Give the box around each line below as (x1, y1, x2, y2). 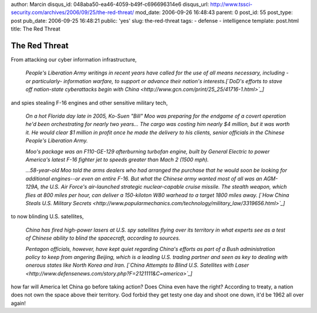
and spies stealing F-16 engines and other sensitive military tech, (11, 99, 168, 106)
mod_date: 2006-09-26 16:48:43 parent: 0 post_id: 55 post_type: (135, 9, 293, 16)
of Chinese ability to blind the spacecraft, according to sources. (25, 234, 180, 241)
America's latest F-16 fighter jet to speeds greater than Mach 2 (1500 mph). (25, 156, 209, 163)
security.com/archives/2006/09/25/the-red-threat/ (11, 9, 134, 16)
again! (11, 300, 26, 307)
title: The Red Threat (11, 25, 61, 32)
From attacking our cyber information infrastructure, (11, 56, 137, 63)
